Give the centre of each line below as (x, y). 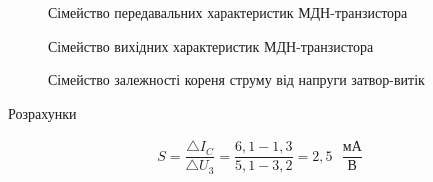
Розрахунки (42, 112)
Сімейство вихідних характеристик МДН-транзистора (211, 45)
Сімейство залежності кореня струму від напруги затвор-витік (236, 79)
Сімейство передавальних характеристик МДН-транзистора (228, 12)
